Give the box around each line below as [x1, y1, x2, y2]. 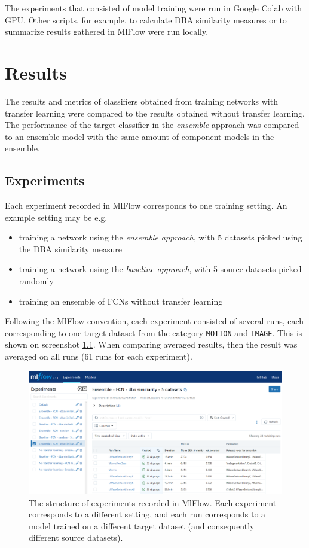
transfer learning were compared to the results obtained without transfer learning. [5, 106, 305, 119]
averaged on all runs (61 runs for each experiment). [5, 350, 192, 363]
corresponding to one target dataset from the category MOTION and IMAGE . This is [5, 326, 302, 339]
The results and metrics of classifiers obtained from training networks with [5, 95, 278, 107]
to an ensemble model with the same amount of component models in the [5, 130, 274, 142]
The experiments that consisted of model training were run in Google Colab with [5, 2, 302, 14]
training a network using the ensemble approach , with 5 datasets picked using [19, 231, 302, 243]
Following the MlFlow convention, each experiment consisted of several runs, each [5, 315, 304, 327]
